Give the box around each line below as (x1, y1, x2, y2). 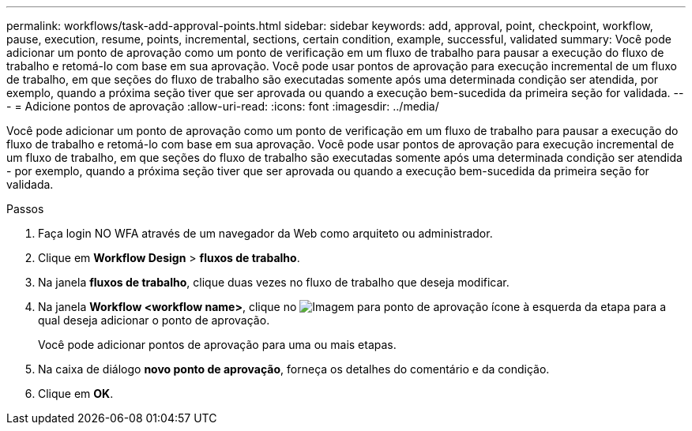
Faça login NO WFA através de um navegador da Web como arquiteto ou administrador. (38, 227, 493, 240)
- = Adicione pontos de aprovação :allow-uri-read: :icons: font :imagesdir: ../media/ (6, 99, 439, 113)
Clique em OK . (38, 387, 114, 400)
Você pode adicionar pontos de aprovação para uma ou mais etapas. (38, 338, 397, 351)
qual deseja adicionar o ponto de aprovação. (38, 313, 270, 327)
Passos (6, 202, 44, 215)
